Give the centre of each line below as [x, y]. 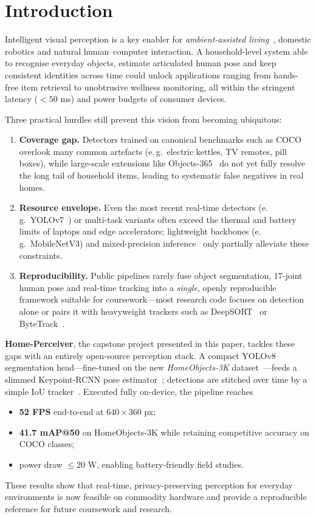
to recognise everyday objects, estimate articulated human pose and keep [141, 63]
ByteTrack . [42, 323]
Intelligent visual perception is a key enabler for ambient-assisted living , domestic [158, 39]
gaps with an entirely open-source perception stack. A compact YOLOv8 [140, 355]
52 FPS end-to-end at [61, 412]
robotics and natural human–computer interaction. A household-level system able [156, 51]
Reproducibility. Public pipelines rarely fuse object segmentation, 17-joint [161, 276]
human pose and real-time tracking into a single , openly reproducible [148, 287]
